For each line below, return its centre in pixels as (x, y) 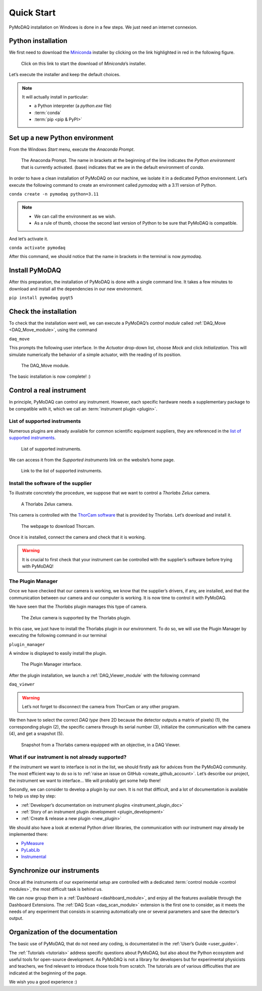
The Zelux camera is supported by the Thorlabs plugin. (76, 617)
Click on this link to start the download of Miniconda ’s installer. (84, 64)
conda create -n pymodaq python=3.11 (54, 194)
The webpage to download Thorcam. (58, 526)
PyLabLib (31, 850)
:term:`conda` (48, 113)
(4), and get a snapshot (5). (36, 734)
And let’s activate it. (29, 239)
